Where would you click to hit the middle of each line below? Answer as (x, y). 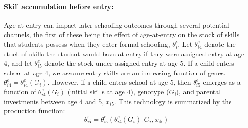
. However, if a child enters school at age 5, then (119, 82)
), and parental (199, 91)
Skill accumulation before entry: (59, 6)
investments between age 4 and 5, (54, 101)
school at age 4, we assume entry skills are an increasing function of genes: (115, 72)
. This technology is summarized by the (173, 101)
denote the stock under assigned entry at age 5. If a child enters (139, 63)
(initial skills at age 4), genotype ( (118, 91)
